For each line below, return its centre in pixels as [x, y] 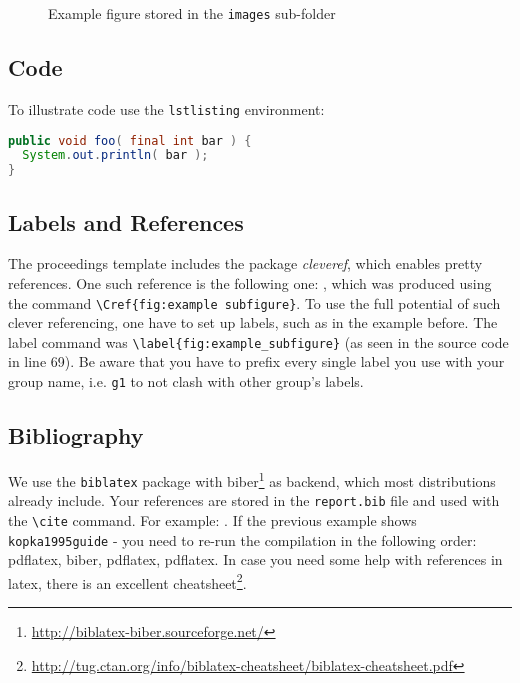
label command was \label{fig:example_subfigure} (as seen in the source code [258, 341]
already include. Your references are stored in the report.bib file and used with [254, 500]
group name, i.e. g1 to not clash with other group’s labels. [186, 381]
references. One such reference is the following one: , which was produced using [250, 282]
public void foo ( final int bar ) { [130, 140]
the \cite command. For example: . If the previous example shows [212, 519]
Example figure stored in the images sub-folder [192, 13]
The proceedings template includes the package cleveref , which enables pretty [245, 263]
